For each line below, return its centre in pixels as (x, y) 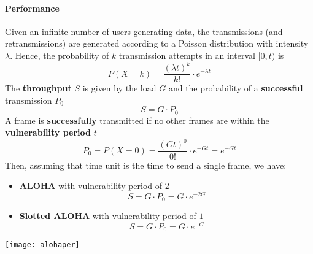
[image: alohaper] (42, 245)
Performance (32, 8)
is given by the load (119, 88)
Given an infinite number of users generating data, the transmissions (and (144, 31)
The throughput (38, 88)
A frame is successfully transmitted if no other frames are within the (137, 120)
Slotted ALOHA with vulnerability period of (108, 216)
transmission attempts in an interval (187, 55)
